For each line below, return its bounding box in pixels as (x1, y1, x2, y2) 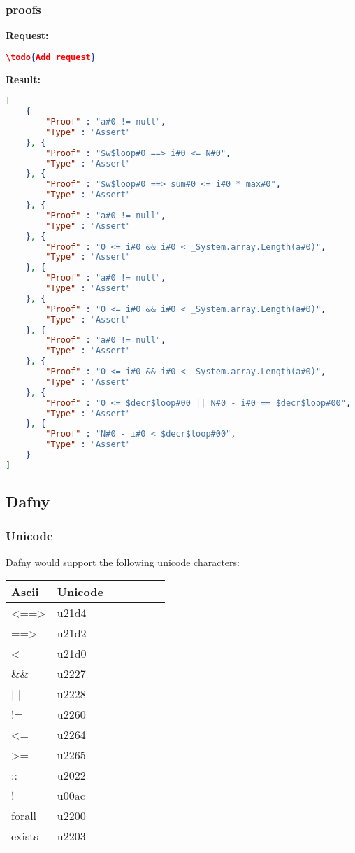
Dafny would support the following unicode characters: (6, 554, 240, 569)
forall (11, 808, 37, 824)
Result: (6, 71, 41, 86)
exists (11, 828, 38, 845)
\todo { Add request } (6, 52, 96, 62)
